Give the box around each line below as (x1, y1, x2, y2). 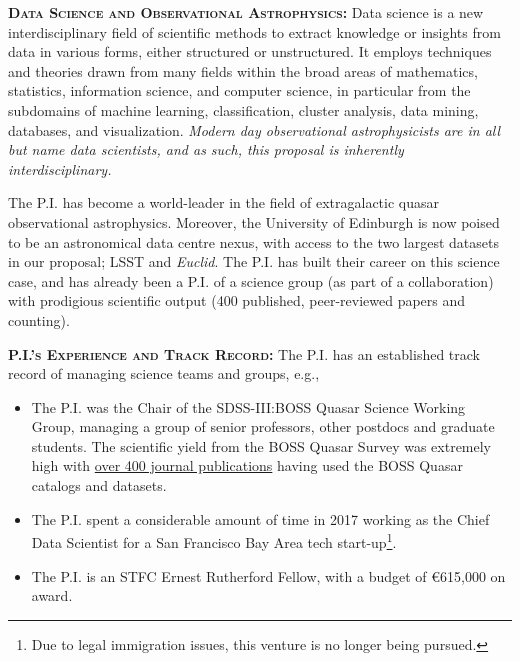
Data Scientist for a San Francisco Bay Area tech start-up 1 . (31, 529, 397, 552)
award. (31, 585, 73, 606)
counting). (8, 309, 70, 330)
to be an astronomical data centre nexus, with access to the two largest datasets (8, 231, 499, 252)
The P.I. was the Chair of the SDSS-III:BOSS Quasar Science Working (31, 396, 466, 417)
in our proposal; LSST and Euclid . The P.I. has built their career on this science (8, 251, 500, 272)
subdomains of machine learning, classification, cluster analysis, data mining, (8, 99, 479, 120)
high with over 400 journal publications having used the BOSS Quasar (31, 455, 463, 476)
